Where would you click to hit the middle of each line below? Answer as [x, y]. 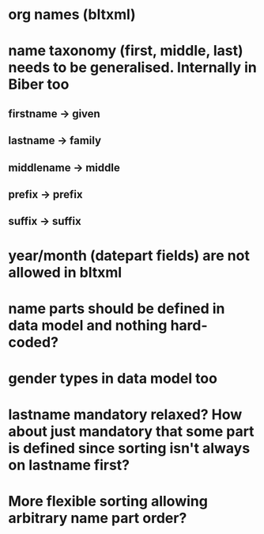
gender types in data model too [113, 378]
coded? [34, 342]
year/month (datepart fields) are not [129, 256]
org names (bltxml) [72, 15]
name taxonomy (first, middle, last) [126, 51]
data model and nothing [88, 325]
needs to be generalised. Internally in [132, 68]
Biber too [39, 84]
